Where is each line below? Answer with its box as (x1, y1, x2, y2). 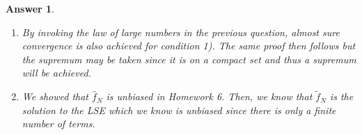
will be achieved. (22, 65, 91, 80)
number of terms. (22, 116, 95, 131)
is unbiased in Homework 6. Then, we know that (106, 89, 313, 104)
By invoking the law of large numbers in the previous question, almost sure (22, 24, 340, 39)
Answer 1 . (6, 1, 54, 15)
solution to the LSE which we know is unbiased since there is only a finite (22, 102, 336, 117)
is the (329, 89, 354, 104)
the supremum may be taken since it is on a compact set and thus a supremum (22, 51, 356, 66)
